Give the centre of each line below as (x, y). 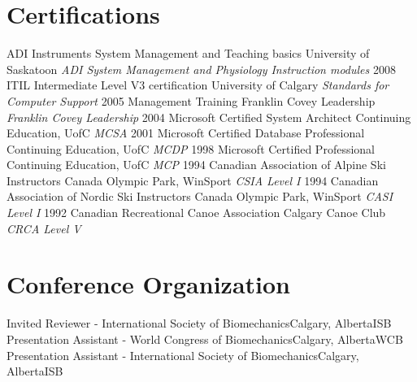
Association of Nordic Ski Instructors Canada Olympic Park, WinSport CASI (200, 196)
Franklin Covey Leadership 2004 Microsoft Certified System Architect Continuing (209, 117)
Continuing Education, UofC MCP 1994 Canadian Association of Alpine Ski (196, 165)
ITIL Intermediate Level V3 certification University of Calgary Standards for (198, 85)
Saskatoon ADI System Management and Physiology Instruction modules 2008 (201, 69)
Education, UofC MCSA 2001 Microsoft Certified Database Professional (186, 133)
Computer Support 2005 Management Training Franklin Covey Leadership (191, 100)
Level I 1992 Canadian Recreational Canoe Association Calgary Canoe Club (196, 213)
